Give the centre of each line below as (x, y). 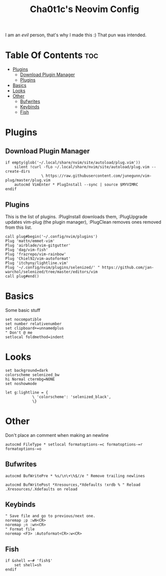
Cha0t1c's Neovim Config (85, 9)
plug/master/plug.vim (28, 180)
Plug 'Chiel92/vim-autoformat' (38, 259)
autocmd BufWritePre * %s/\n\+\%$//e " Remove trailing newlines (75, 476)
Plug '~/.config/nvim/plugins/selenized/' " (53, 267)
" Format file (20, 529)
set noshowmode (21, 383)
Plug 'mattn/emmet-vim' (30, 241)
